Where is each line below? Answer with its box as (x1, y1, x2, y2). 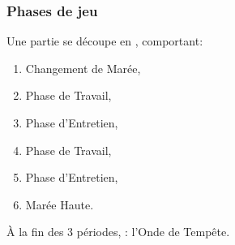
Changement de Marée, (25, 59, 141, 76)
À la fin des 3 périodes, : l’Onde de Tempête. (6, 223, 230, 240)
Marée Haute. (25, 196, 94, 213)
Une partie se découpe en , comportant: (6, 32, 203, 49)
